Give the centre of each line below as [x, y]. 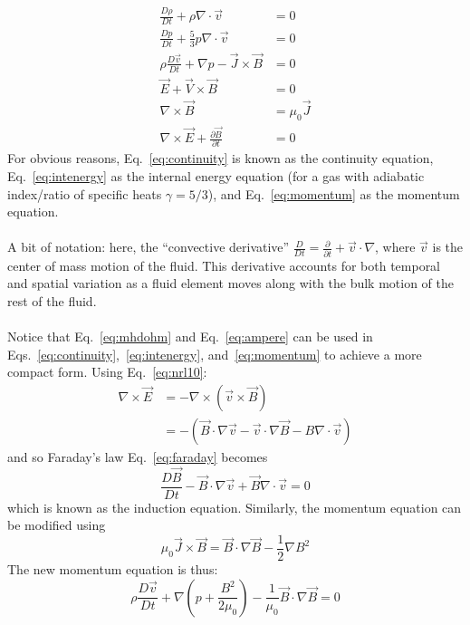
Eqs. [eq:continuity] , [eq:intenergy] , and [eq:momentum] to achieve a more [215, 354]
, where [395, 247]
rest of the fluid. [52, 300]
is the [448, 247]
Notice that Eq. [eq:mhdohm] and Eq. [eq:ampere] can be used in [190, 336]
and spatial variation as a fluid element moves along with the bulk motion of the [230, 283]
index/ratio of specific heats [85, 193]
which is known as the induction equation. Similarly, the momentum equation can [235, 507]
